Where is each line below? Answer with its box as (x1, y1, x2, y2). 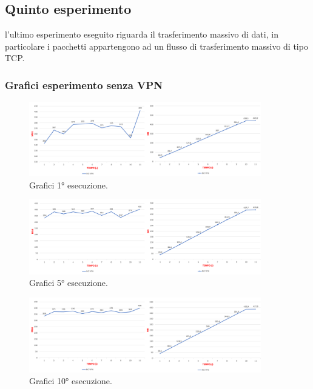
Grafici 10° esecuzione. (29, 374, 112, 387)
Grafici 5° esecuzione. (29, 276, 108, 289)
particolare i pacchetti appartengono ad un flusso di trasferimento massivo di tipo (5, 39, 308, 52)
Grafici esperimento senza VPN (5, 77, 163, 92)
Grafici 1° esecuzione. (29, 178, 108, 191)
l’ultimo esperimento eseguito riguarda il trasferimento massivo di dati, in (5, 28, 278, 41)
